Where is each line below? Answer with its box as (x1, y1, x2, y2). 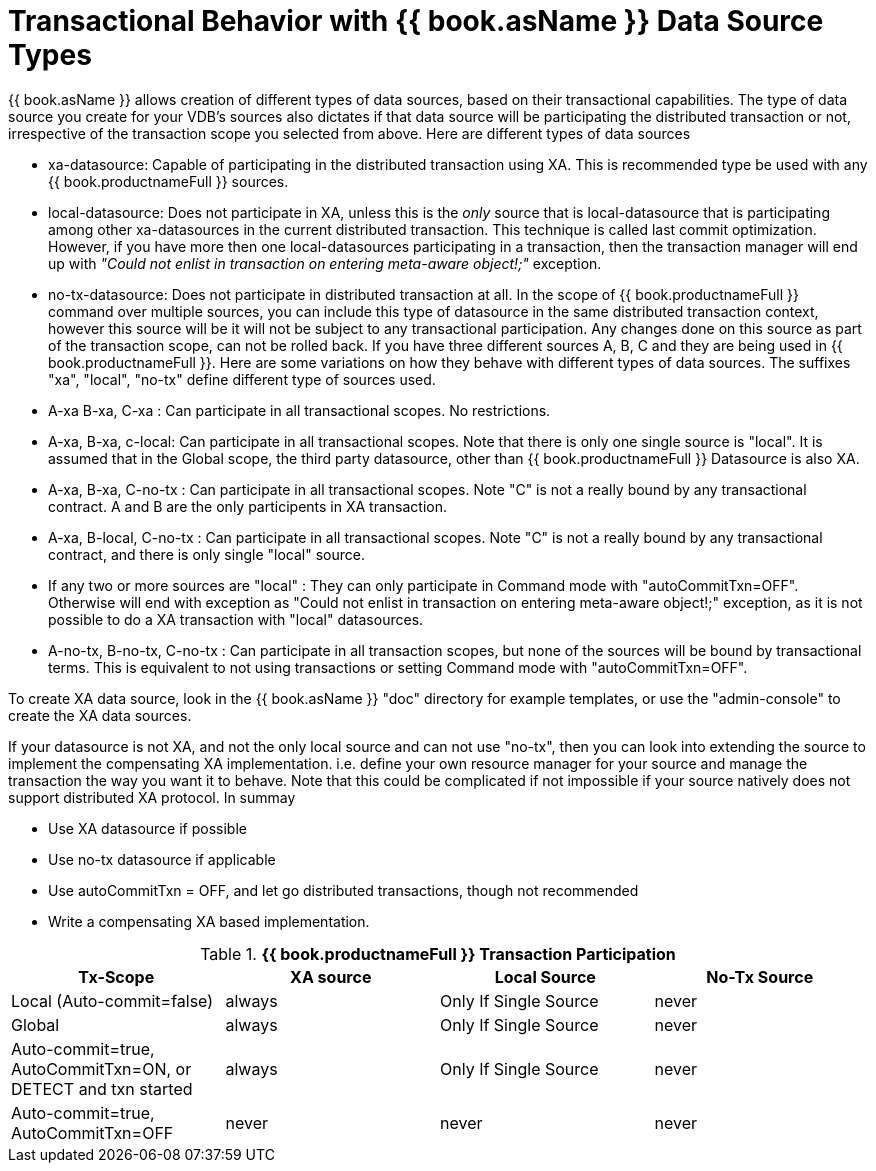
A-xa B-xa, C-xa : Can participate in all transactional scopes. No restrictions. (48, 401, 551, 419)
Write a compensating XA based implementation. (48, 912, 370, 930)
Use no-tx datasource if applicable (48, 850, 276, 868)
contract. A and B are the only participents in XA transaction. (48, 497, 447, 515)
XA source (290, 966, 372, 987)
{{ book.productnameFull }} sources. (48, 172, 289, 190)
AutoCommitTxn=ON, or (11, 1058, 192, 1079)
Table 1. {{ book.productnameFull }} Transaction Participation (200, 943, 676, 964)
